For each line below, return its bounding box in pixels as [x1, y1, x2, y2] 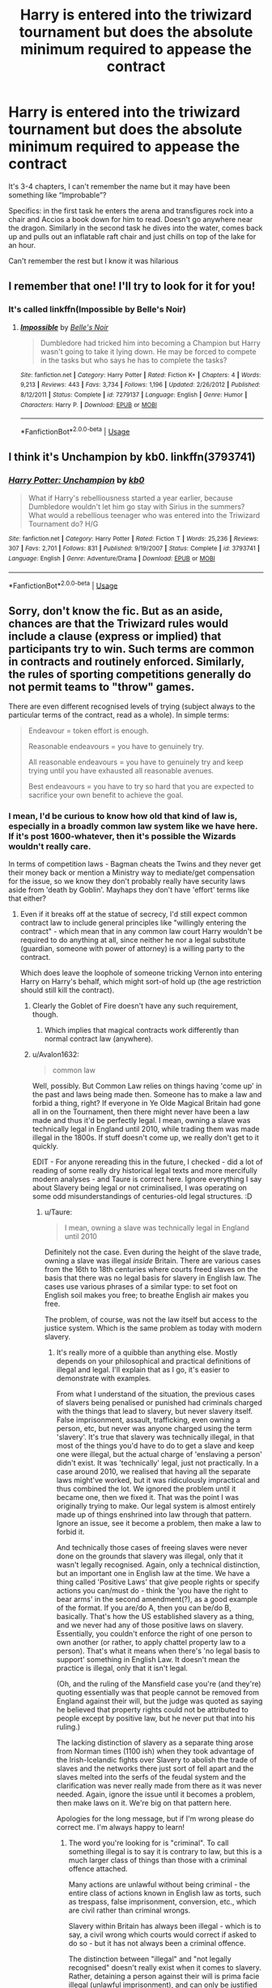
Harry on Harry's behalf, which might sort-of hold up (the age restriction [19, 977, 261, 987]
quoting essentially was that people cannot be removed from [56, 1688, 259, 1698]
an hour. [8, 240, 36, 250]
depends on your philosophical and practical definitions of [56, 1356, 251, 1366]
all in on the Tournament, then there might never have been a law [32, 1107, 249, 1116]
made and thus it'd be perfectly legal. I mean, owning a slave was [32, 1116, 251, 1125]
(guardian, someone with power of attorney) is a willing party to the [19, 944, 245, 953]
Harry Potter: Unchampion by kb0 [8, 474, 145, 486]
